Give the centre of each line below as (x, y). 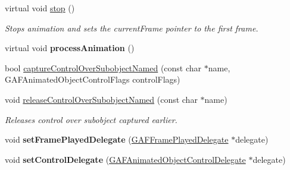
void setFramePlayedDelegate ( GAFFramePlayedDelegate (117, 139)
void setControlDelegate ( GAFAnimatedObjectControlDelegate (125, 159)
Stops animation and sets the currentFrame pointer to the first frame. (132, 28)
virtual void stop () (40, 8)
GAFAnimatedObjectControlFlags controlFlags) (93, 79)
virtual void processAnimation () (70, 48)
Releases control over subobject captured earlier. (91, 119)
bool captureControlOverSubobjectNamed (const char (103, 67)
